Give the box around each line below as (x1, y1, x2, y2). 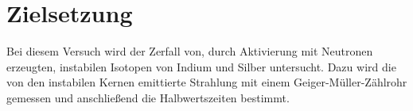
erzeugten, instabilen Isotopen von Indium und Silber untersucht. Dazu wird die (6, 58, 396, 75)
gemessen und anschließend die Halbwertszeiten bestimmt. (6, 89, 290, 105)
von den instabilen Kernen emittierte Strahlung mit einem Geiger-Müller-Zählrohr (6, 74, 407, 90)
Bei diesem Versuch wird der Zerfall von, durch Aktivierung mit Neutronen (6, 43, 373, 59)
